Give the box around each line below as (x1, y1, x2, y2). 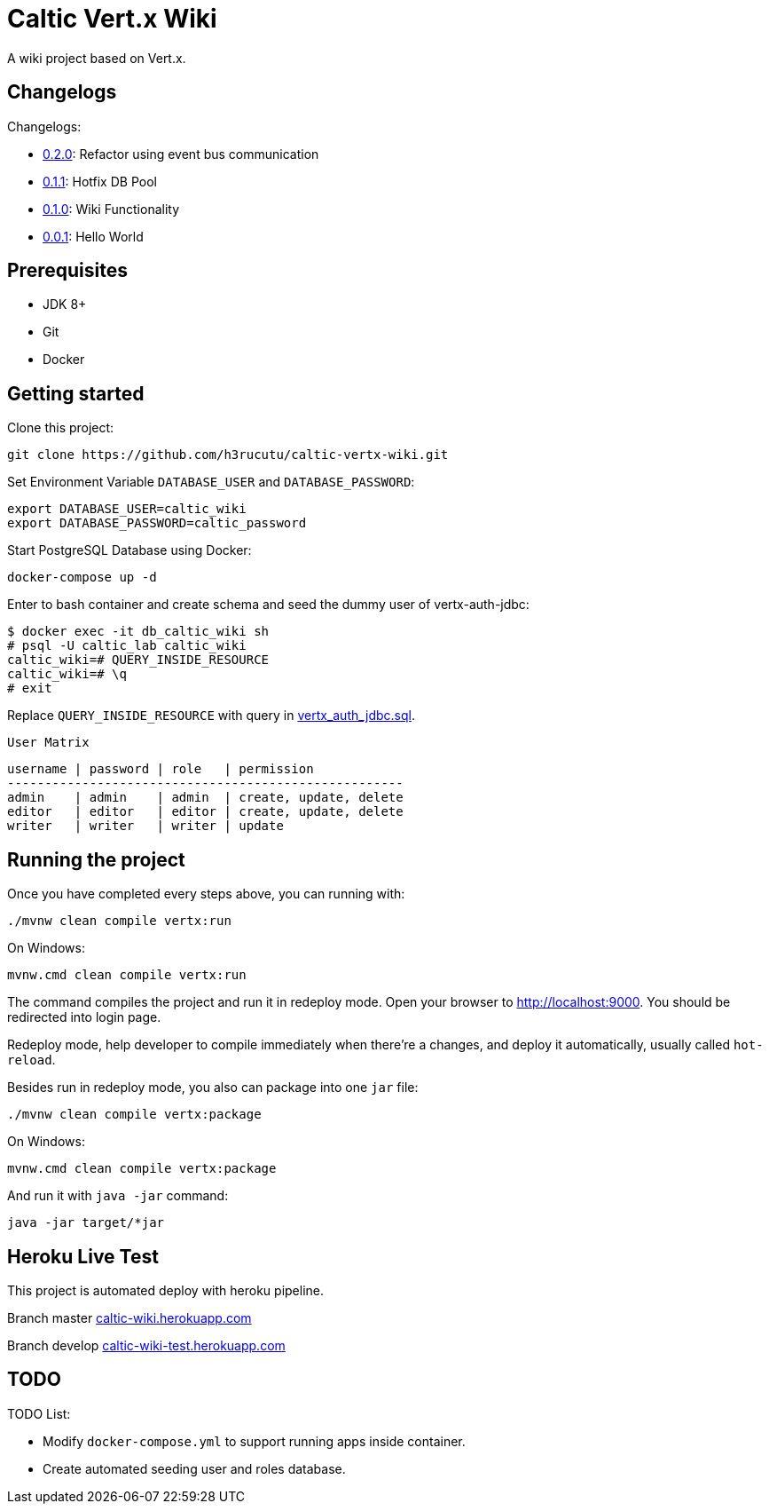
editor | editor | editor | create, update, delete (7, 804, 404, 819)
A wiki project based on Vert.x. (7, 50, 186, 66)
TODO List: (7, 1405, 71, 1421)
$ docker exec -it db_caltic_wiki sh (7, 624, 270, 639)
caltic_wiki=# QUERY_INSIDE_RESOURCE (7, 653, 270, 668)
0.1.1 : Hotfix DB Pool (43, 173, 157, 189)
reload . (7, 1052, 56, 1068)
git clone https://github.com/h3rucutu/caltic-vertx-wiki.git (7, 447, 449, 463)
